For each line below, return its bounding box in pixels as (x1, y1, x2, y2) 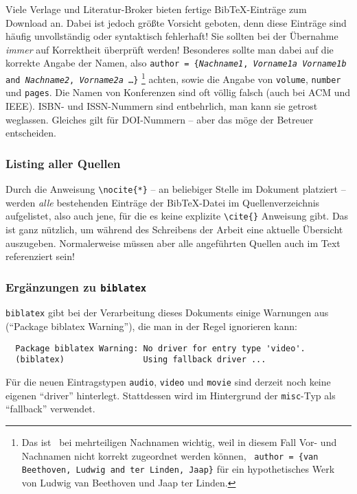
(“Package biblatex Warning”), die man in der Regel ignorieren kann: (5, 319, 297, 333)
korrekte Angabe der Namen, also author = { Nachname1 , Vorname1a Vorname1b (5, 56, 347, 70)
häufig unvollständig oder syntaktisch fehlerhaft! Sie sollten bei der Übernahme (5, 29, 338, 43)
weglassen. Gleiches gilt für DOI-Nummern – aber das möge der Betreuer (5, 112, 314, 126)
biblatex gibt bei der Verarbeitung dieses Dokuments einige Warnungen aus (5, 305, 329, 320)
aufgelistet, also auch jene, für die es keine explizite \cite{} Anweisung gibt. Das (5, 209, 349, 223)
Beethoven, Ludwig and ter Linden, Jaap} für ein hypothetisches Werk (21, 462, 335, 476)
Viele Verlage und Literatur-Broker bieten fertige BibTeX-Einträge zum (5, 2, 307, 16)
